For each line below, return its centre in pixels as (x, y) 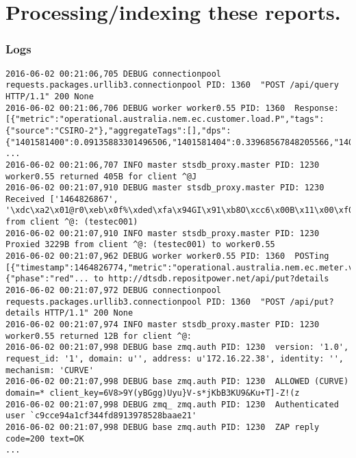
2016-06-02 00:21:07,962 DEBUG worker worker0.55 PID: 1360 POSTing (167, 256)
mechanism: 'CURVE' (50, 370)
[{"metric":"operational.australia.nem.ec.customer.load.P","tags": (165, 119)
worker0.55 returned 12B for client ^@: (99, 336)
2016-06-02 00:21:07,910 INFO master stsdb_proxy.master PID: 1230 (163, 233)
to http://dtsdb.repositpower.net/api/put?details (211, 279)
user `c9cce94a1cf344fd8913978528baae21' (101, 416)
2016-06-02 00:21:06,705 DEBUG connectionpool (113, 74)
